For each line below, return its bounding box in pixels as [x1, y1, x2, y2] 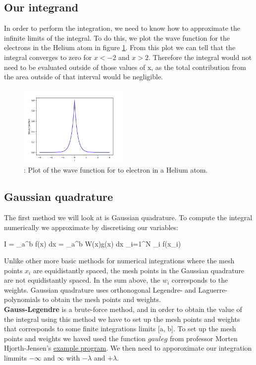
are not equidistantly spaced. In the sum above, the [4, 275, 160, 285]
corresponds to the [171, 275, 228, 285]
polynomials [4, 294, 41, 304]
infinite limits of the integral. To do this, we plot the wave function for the [4, 32, 230, 43]
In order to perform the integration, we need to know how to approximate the [4, 23, 241, 33]
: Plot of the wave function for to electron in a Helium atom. [24, 165, 208, 175]
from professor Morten [169, 333, 238, 343]
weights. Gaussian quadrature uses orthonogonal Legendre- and [4, 284, 196, 295]
